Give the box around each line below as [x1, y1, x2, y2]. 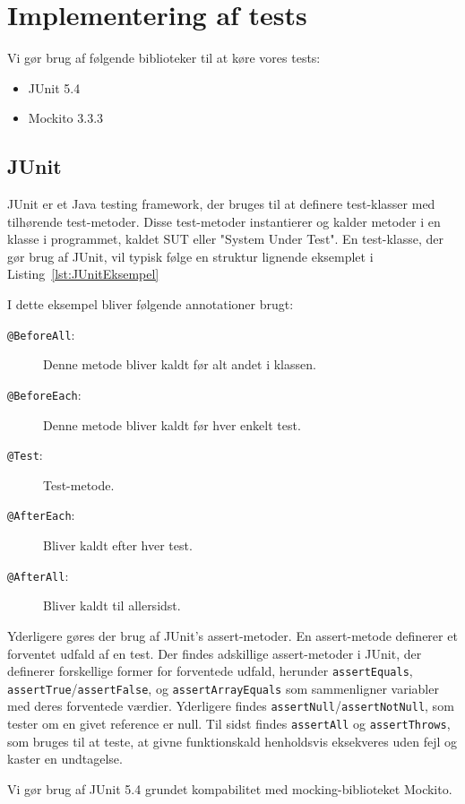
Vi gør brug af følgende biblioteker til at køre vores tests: [7, 48, 321, 67]
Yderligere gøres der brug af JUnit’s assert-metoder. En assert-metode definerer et [7, 626, 458, 644]
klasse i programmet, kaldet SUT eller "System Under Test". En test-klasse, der [7, 229, 443, 248]
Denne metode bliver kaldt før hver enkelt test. [43, 415, 301, 434]
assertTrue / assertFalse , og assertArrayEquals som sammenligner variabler [7, 679, 439, 697]
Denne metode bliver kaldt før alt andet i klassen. [43, 355, 316, 374]
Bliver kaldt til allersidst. [43, 596, 181, 615]
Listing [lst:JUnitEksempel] [7, 264, 159, 283]
